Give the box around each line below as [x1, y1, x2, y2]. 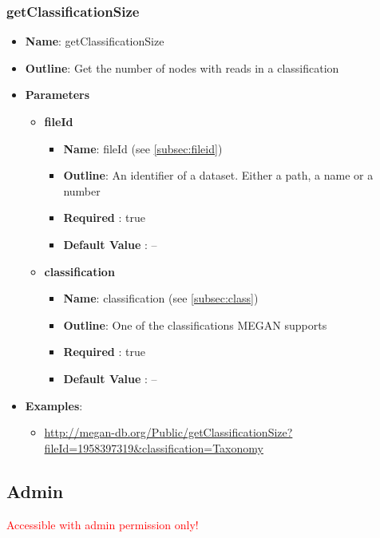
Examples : [25, 397, 83, 413]
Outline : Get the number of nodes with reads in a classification [25, 59, 339, 76]
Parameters [25, 86, 90, 103]
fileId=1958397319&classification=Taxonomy [44, 439, 263, 456]
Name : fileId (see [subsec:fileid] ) [63, 140, 223, 156]
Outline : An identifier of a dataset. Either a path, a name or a [63, 167, 374, 184]
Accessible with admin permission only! [6, 516, 199, 532]
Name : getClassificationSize [25, 33, 164, 49]
